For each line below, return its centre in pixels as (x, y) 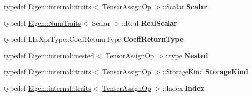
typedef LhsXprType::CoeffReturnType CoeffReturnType (94, 39)
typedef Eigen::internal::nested (49, 55)
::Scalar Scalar (185, 6)
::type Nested (187, 55)
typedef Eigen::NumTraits (42, 23)
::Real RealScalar (149, 23)
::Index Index (183, 88)
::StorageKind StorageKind (205, 72)
